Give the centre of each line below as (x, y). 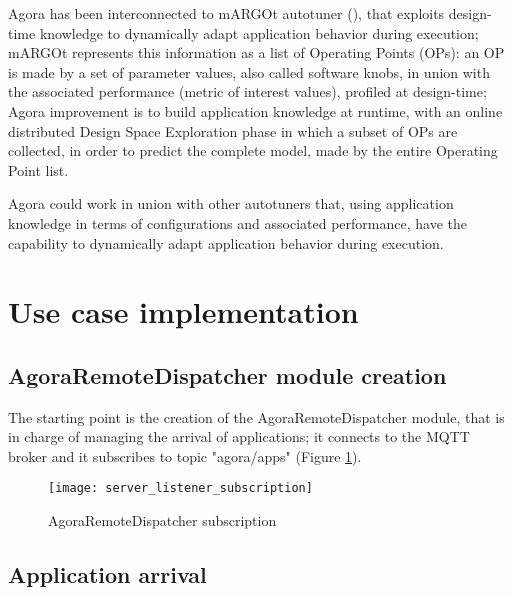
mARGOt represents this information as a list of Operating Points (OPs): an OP (256, 52)
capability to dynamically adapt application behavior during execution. (226, 242)
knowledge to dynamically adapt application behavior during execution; (259, 32)
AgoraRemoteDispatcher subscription (162, 520)
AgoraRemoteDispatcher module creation (227, 374)
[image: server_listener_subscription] (180, 488)
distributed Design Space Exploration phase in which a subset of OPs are (233, 130)
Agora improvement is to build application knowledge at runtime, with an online (255, 110)
